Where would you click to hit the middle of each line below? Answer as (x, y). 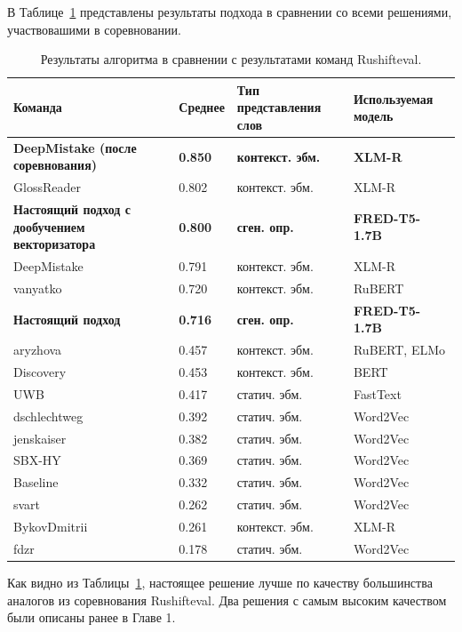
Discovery (40, 372)
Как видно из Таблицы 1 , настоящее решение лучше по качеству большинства (220, 582)
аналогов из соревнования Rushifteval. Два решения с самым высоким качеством (227, 600)
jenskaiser (40, 438)
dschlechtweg (48, 416)
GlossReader (47, 187)
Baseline (36, 482)
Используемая (393, 98)
